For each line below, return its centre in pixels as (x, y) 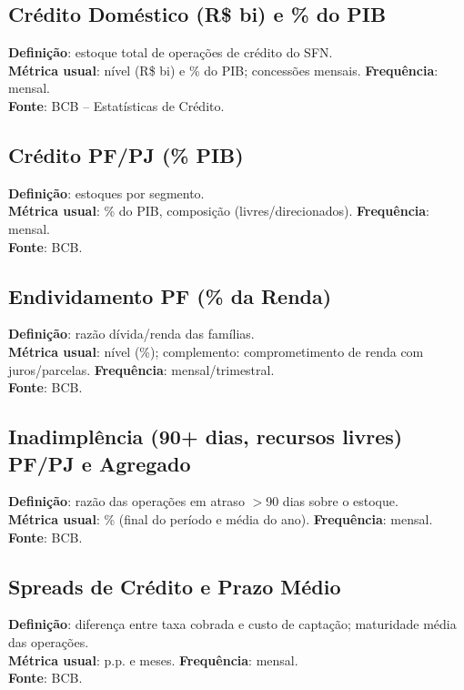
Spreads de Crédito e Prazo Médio (175, 586)
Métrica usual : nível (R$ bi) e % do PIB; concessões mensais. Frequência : (223, 70)
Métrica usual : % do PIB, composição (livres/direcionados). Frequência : (219, 211)
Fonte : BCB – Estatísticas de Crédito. (116, 105)
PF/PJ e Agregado (100, 463)
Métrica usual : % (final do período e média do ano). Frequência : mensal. (221, 518)
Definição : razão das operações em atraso (126, 501)
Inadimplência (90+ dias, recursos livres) (206, 436)
